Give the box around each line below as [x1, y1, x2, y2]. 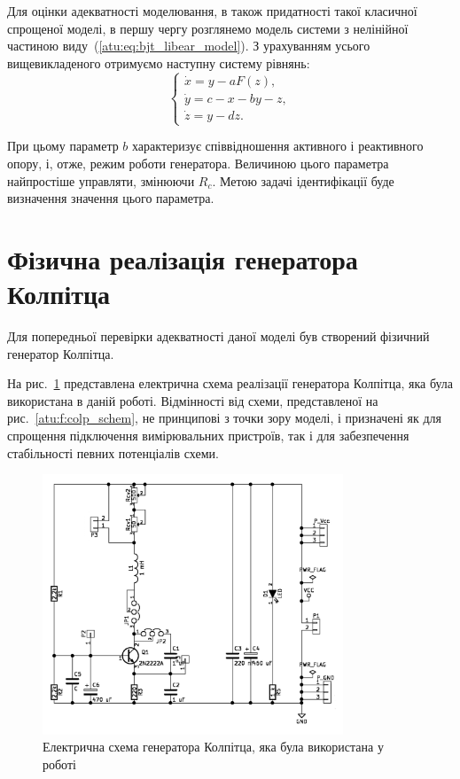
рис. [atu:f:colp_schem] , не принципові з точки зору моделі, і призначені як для [7, 409, 442, 427]
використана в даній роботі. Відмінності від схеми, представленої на [7, 391, 378, 409]
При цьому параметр [7, 136, 119, 155]
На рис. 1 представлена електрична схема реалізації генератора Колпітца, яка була [7, 374, 454, 393]
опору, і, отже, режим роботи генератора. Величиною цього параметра [7, 154, 389, 172]
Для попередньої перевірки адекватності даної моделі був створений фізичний [7, 327, 430, 346]
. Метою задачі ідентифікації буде [212, 171, 394, 190]
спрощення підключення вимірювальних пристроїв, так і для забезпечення [7, 426, 409, 445]
